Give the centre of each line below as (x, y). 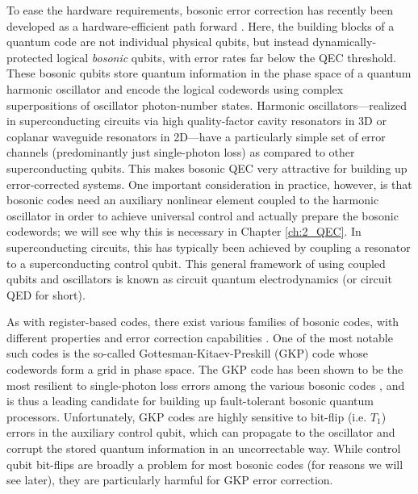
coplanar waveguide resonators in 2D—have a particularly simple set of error (196, 136)
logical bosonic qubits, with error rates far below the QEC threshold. (226, 57)
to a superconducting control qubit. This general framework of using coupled (196, 263)
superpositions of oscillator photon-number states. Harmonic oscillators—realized (207, 105)
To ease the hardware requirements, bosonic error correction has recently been (200, 10)
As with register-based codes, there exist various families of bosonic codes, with (203, 322)
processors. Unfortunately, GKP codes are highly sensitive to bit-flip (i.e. (187, 416)
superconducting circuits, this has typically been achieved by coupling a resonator (209, 247)
